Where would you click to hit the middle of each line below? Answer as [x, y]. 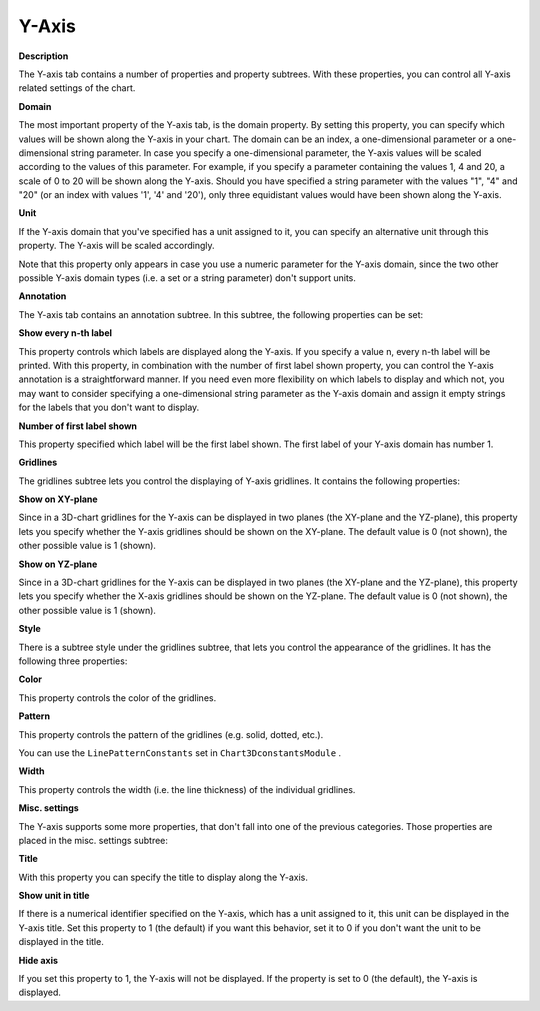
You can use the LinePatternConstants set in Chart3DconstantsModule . [180, 752]
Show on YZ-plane [58, 564]
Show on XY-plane [58, 499]
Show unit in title [54, 896]
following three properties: [73, 661]
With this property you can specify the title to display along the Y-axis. [163, 877]
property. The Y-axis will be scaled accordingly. [116, 246]
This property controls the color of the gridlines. [117, 697]
